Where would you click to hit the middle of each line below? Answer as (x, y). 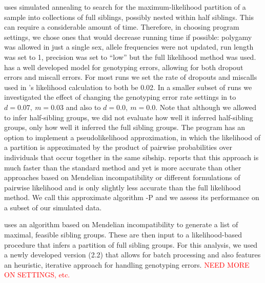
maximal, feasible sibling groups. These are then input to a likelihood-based (123, 235)
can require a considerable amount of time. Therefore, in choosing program (122, 27)
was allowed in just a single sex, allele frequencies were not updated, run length (129, 47)
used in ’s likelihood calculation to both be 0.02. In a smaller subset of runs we (128, 87)
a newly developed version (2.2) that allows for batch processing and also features (132, 255)
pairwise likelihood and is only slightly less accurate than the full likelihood (123, 187)
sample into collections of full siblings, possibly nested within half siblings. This (129, 17)
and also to (83, 107)
